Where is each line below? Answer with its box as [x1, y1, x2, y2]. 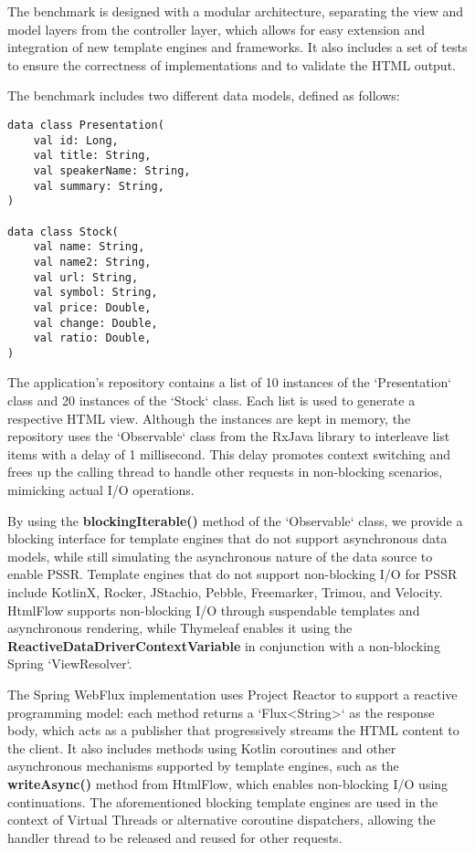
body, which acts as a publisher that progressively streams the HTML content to [7, 721, 459, 740]
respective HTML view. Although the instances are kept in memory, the [7, 408, 411, 427]
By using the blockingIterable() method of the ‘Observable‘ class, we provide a [7, 511, 463, 530]
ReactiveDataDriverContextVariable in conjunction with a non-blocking [7, 636, 440, 655]
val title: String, [33, 149, 152, 163]
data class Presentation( [7, 118, 164, 132]
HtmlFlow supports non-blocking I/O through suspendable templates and [7, 600, 420, 619]
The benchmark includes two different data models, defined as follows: [7, 86, 400, 105]
